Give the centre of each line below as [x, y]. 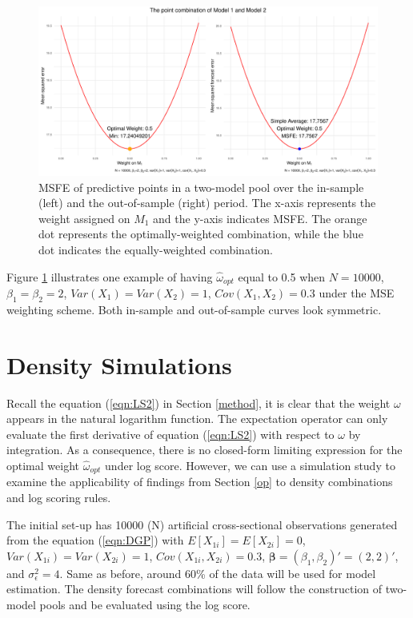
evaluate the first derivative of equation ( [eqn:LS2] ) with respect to [170, 434]
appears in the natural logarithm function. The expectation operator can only [197, 419]
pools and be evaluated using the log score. [145, 604]
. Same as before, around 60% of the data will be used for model [218, 573]
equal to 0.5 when [282, 276]
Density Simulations [119, 364]
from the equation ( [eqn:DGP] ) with [95, 540]
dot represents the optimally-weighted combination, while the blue [201, 234]
